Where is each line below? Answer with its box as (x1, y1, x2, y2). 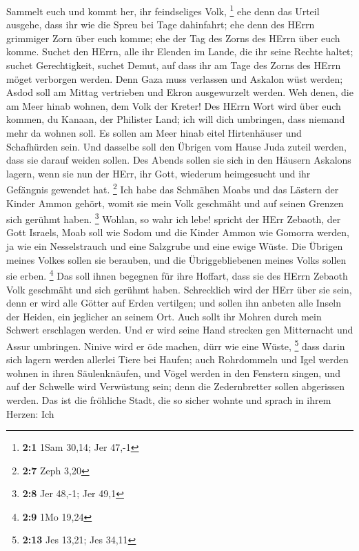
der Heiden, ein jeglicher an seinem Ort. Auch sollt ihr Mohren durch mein (6, 309, 322, 323)
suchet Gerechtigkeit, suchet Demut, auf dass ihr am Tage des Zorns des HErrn (6, 58, 341, 72)
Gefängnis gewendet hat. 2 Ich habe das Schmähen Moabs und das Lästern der (6, 180, 339, 197)
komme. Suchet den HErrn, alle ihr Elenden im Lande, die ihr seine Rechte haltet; (6, 44, 353, 59)
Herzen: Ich (6, 406, 54, 420)
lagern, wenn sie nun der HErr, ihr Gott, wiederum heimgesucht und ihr (6, 166, 311, 180)
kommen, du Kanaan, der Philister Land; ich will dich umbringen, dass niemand (6, 112, 345, 126)
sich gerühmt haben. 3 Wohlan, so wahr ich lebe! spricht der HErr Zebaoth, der (6, 210, 341, 226)
